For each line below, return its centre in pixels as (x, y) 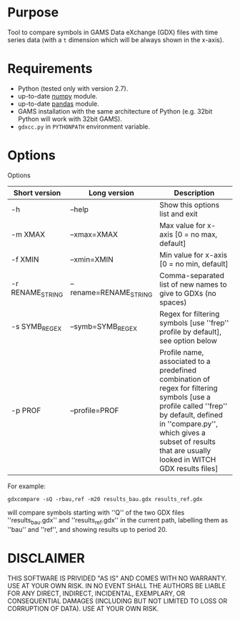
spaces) (173, 302)
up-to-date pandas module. (59, 104)
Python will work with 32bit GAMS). (70, 119)
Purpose (33, 13)
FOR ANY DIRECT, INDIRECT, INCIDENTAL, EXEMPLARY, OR (96, 593)
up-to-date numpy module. (57, 96)
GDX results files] (189, 468)
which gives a (182, 432)
